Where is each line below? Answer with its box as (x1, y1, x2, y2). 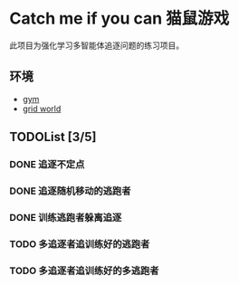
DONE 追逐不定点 (9, 158, 85, 171)
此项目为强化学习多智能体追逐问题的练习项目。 (9, 40, 184, 51)
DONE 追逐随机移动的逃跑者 (9, 185, 131, 197)
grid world (22, 103, 62, 114)
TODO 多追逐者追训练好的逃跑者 (9, 237, 150, 250)
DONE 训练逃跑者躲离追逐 (9, 211, 122, 223)
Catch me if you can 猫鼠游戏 (9, 8, 230, 29)
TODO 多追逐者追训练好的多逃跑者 (9, 264, 159, 277)
